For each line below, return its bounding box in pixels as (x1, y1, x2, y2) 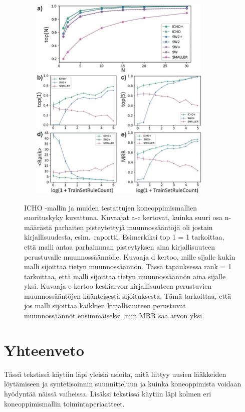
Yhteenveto (4, 339, 84, 360)
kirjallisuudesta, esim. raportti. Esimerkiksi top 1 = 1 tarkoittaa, (24, 232, 224, 242)
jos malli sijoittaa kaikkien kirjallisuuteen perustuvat (24, 300, 186, 311)
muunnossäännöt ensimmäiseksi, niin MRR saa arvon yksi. (24, 310, 204, 321)
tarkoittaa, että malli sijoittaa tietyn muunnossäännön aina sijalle (24, 271, 226, 281)
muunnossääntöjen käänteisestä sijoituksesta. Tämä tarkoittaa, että (24, 290, 231, 301)
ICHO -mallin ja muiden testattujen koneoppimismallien (24, 202, 197, 213)
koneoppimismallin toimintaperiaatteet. (4, 398, 125, 408)
